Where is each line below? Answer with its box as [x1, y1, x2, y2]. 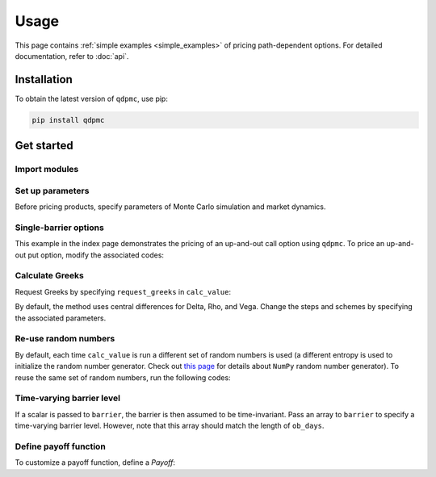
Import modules [15, 164, 79, 175]
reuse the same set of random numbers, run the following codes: [15, 372, 231, 383]
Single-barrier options [15, 222, 104, 233]
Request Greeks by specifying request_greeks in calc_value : [15, 287, 232, 296]
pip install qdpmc [31, 115, 105, 124]
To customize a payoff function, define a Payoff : [15, 458, 175, 467]
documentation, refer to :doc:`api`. [15, 51, 129, 61]
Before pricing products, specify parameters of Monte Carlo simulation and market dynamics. [15, 202, 326, 211]
